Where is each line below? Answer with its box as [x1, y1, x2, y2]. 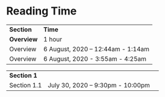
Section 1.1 [9, 81, 42, 89]
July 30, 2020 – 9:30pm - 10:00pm [48, 81, 151, 89]
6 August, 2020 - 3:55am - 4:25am [43, 54, 146, 63]
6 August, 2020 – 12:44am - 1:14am [43, 45, 149, 53]
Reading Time [6, 4, 77, 18]
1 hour [43, 35, 62, 43]
